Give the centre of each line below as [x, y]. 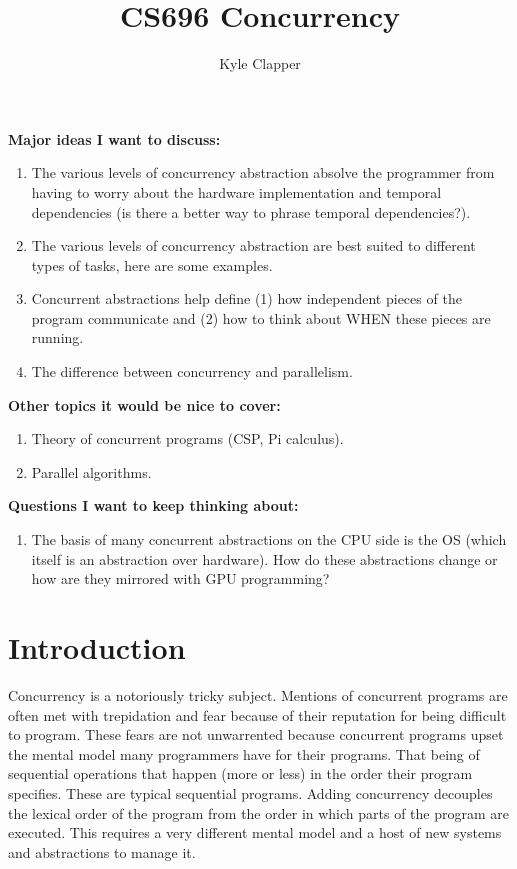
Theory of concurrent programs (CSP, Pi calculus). [187, 438]
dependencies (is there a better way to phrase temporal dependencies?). [251, 211]
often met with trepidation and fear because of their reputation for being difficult [257, 714]
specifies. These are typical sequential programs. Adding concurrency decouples [250, 792]
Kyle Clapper [260, 63]
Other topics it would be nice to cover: [144, 404]
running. [57, 337]
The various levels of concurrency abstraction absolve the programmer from [263, 172]
